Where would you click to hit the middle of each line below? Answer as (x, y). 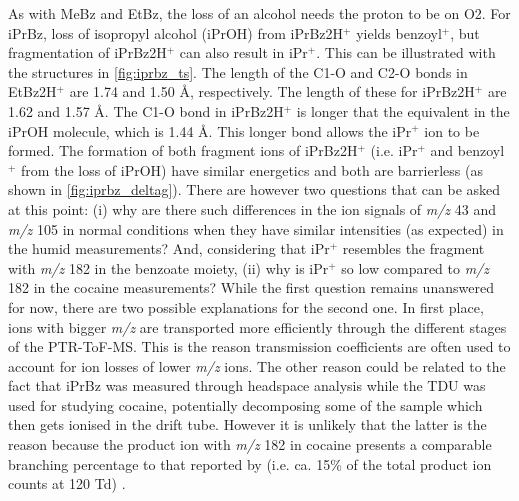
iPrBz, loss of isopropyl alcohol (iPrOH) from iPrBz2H (176, 32)
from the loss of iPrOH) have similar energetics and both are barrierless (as (252, 169)
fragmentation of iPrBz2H (87, 52)
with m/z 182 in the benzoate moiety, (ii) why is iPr (168, 267)
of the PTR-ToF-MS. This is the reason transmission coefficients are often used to (259, 346)
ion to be (452, 130)
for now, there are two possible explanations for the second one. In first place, (246, 306)
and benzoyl (467, 150)
